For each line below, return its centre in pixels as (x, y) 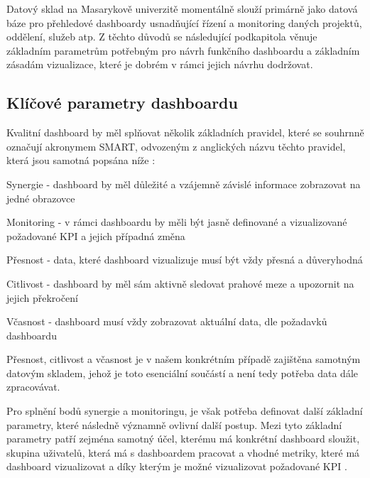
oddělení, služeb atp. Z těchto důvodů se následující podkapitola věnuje (162, 37)
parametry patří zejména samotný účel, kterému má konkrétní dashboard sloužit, (183, 439)
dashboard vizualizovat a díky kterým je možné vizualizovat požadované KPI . (177, 466)
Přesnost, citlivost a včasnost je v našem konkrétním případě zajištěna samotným (184, 359)
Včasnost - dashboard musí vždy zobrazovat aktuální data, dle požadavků (167, 321)
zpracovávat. (33, 387)
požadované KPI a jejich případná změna (96, 235)
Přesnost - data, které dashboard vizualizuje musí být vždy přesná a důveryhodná (185, 260)
